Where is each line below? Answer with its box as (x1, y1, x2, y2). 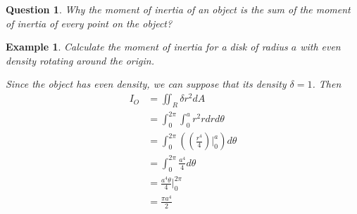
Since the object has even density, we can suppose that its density (6, 76, 287, 91)
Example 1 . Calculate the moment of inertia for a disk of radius (6, 39, 288, 54)
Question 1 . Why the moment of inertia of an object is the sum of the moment (6, 2, 351, 16)
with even (300, 39, 341, 54)
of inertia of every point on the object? (6, 15, 173, 30)
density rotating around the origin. (6, 53, 154, 67)
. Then (312, 76, 342, 91)
